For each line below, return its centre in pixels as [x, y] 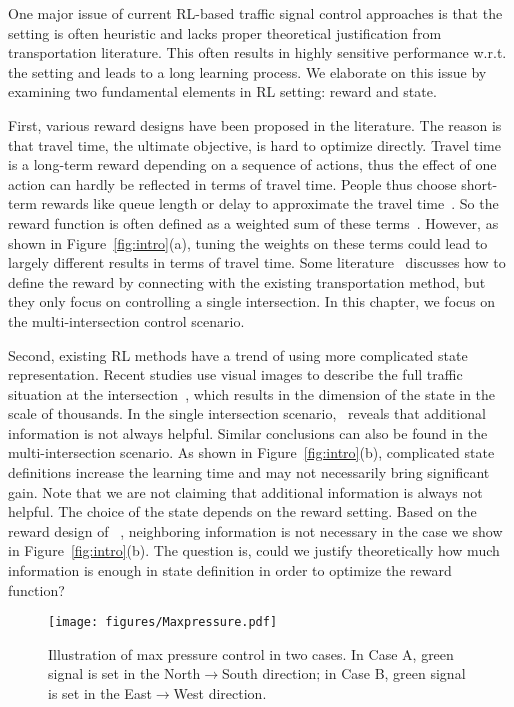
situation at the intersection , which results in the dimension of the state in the [252, 393]
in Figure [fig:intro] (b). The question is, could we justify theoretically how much [254, 550]
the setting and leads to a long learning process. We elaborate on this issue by [247, 71]
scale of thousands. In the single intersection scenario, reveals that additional [247, 413]
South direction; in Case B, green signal [344, 673]
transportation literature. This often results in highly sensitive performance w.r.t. [257, 52]
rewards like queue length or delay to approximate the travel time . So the [270, 203]
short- [479, 183]
